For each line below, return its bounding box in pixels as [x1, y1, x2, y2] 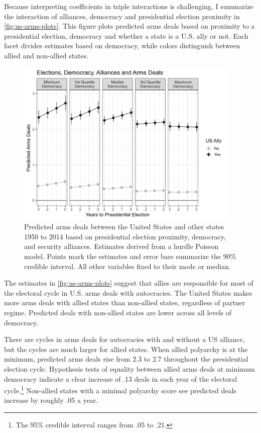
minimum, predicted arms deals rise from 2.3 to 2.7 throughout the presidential [4, 354, 248, 364]
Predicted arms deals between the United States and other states [24, 221, 224, 232]
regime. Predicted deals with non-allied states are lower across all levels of [4, 307, 232, 317]
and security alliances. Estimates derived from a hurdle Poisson [24, 241, 219, 251]
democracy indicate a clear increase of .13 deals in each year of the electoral [4, 373, 237, 384]
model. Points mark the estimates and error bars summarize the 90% [24, 251, 236, 262]
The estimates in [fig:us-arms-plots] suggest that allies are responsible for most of [4, 278, 253, 288]
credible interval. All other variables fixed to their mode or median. [24, 261, 231, 271]
